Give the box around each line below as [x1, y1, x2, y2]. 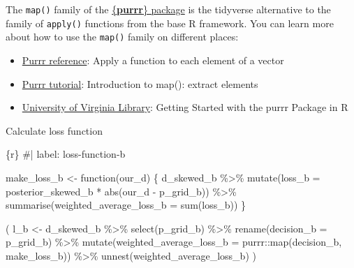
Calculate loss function [6, 123, 103, 137]
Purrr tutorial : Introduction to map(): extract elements [22, 76, 258, 91]
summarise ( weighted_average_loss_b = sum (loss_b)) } [6, 198, 246, 212]
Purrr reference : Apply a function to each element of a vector [22, 52, 284, 67]
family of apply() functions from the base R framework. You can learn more [6, 15, 334, 30]
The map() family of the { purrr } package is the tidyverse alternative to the [6, 2, 331, 16]
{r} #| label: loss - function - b [6, 147, 126, 161]
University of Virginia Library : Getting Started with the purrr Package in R [22, 100, 348, 114]
